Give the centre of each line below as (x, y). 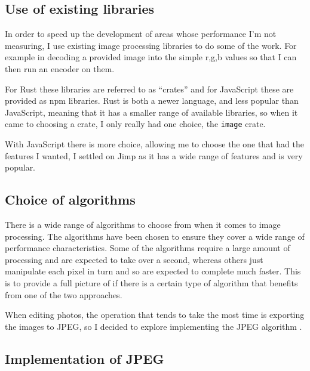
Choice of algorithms (70, 200)
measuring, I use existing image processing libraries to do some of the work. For (151, 45)
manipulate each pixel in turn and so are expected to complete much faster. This (153, 271)
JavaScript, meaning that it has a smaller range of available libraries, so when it (151, 112)
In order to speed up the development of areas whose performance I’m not (141, 34)
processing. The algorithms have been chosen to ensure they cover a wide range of (155, 236)
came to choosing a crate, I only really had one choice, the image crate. (135, 124)
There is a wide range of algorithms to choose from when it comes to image (143, 224)
